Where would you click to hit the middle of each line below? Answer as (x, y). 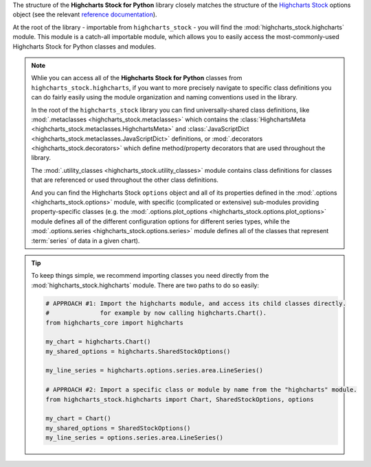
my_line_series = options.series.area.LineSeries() (134, 438)
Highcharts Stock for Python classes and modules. (84, 46)
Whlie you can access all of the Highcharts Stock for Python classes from (137, 78)
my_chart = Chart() (78, 419)
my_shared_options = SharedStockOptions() (118, 428)
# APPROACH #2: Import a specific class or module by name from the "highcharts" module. (201, 390)
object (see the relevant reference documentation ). (85, 14)
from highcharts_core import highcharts (114, 323)
